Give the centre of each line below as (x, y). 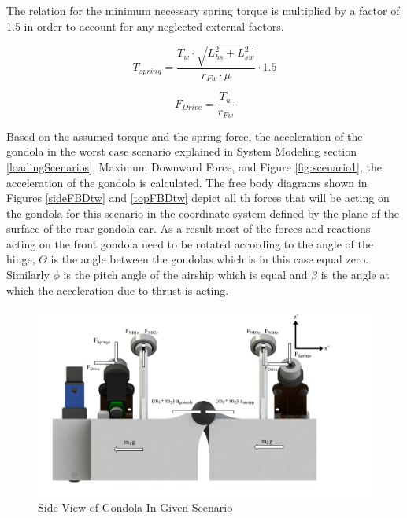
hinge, (21, 259)
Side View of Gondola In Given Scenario (135, 507)
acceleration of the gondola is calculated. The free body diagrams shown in (187, 182)
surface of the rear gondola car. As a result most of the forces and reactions (189, 228)
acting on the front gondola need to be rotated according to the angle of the (190, 243)
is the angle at (355, 275)
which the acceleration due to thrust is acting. (118, 290)
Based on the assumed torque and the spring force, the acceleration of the (185, 136)
